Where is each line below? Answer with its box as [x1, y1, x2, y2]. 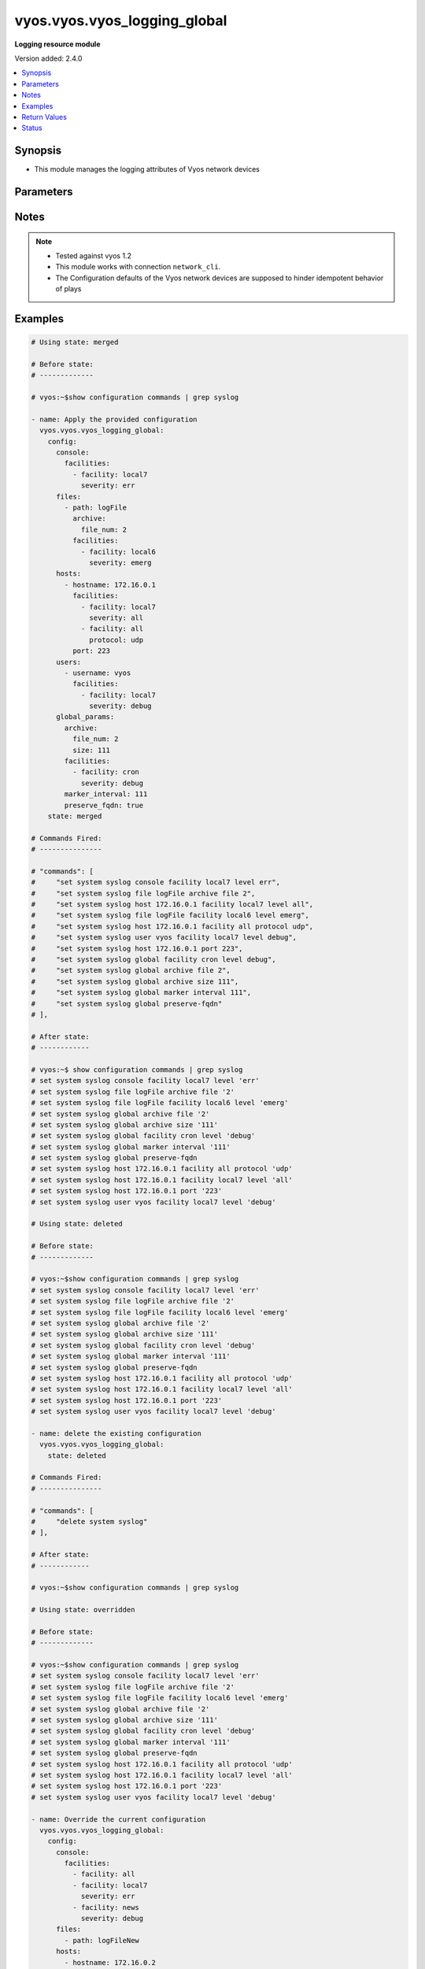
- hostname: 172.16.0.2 [64, 1958, 157, 1967]
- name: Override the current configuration [31, 1815, 206, 1823]
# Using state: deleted [31, 1219, 124, 1229]
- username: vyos [64, 668, 131, 677]
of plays [55, 284, 82, 294]
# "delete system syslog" [31, 1517, 148, 1526]
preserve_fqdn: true [64, 800, 144, 810]
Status [21, 123, 42, 133]
